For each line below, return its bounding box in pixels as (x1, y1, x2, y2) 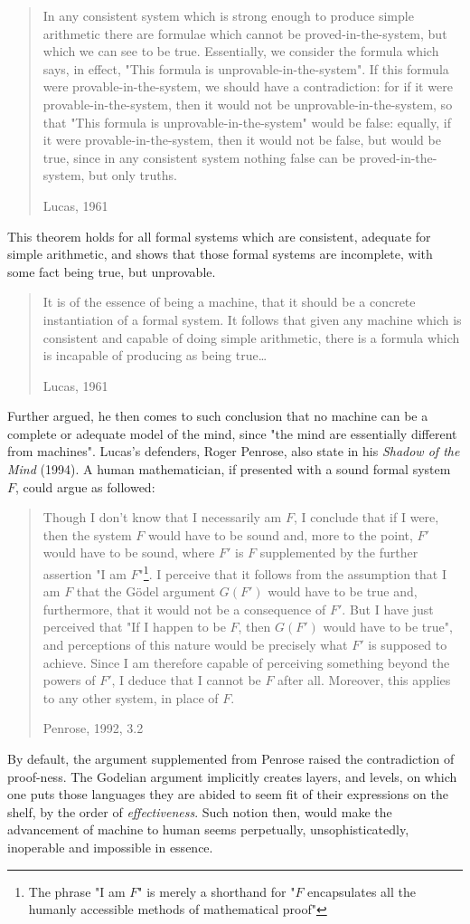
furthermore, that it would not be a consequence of (42, 599, 326, 618)
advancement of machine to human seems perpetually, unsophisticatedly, (7, 820, 409, 839)
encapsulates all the (307, 881, 416, 900)
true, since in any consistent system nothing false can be (42, 148, 355, 167)
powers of (42, 671, 96, 690)
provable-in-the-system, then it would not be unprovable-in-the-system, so (42, 94, 453, 113)
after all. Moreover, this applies (277, 671, 451, 690)
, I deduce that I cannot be (111, 671, 261, 690)
